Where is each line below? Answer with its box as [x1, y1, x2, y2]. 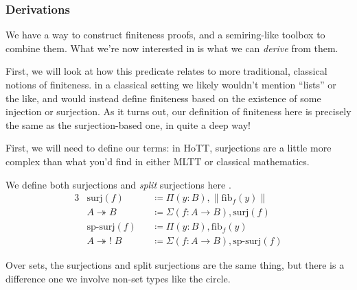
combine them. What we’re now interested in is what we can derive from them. [5, 40, 338, 55]
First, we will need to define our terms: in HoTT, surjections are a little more [5, 141, 332, 155]
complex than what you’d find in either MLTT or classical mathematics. [5, 154, 310, 168]
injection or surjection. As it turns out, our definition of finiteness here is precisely [5, 104, 352, 119]
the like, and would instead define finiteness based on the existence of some [5, 90, 321, 105]
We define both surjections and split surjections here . [5, 177, 231, 191]
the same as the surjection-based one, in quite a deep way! [5, 117, 251, 132]
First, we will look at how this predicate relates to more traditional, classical [5, 64, 327, 78]
